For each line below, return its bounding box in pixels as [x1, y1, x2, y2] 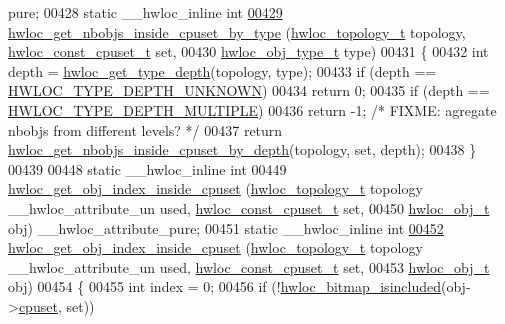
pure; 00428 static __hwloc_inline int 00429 [8, 2, 283, 22]
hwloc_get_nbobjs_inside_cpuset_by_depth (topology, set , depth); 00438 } [8, 139, 477, 160]
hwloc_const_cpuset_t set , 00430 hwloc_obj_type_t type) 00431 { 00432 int [8, 41, 489, 62]
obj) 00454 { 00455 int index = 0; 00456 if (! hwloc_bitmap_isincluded [8, 276, 441, 297]
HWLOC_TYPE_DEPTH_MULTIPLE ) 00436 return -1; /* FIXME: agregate [8, 99, 497, 120]
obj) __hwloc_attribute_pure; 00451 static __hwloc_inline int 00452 [8, 217, 444, 238]
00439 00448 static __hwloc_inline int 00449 [8, 158, 287, 179]
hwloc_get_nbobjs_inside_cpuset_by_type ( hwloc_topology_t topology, [8, 21, 466, 42]
